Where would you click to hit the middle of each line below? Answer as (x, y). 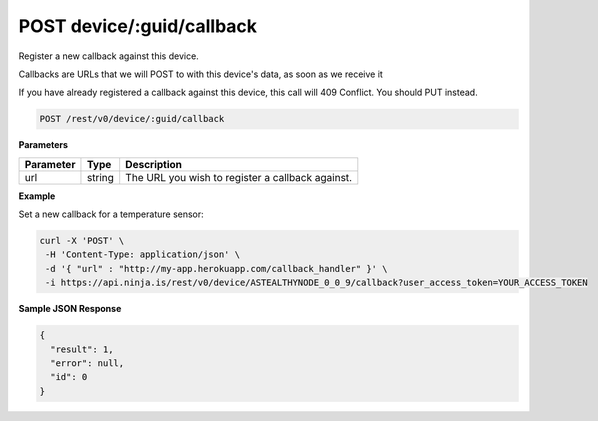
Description (154, 164)
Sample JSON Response (70, 309)
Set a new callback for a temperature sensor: (111, 214)
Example (37, 196)
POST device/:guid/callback (138, 26)
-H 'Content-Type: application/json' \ (142, 254)
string (100, 177)
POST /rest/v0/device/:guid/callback (132, 119)
